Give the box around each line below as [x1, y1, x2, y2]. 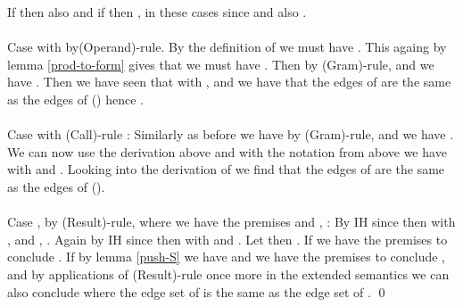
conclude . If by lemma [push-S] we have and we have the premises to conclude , [7, 247, 445, 266]
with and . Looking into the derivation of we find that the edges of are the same [7, 160, 445, 178]
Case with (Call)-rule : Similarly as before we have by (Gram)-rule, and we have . [7, 125, 454, 144]
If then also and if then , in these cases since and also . [7, 3, 307, 21]
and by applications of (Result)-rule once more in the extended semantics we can [7, 264, 450, 283]
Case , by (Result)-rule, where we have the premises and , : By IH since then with [7, 212, 456, 231]
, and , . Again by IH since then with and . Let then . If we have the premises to [7, 229, 448, 248]
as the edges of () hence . [7, 89, 144, 108]
